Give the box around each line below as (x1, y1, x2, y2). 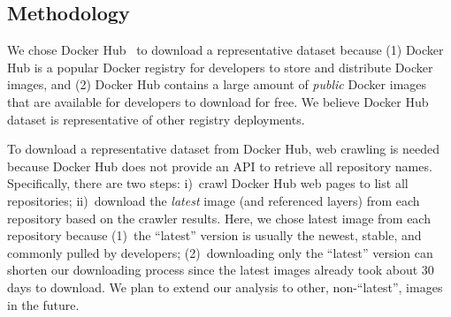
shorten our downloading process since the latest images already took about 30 (7, 260, 434, 279)
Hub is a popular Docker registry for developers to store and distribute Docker (7, 57, 433, 76)
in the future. (7, 295, 80, 313)
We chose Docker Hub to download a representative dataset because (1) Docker (7, 41, 444, 59)
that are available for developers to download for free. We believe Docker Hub (7, 92, 429, 110)
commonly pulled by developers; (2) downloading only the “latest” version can (7, 243, 433, 261)
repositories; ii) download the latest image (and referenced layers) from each (7, 191, 420, 209)
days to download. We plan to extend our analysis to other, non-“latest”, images (7, 277, 443, 296)
